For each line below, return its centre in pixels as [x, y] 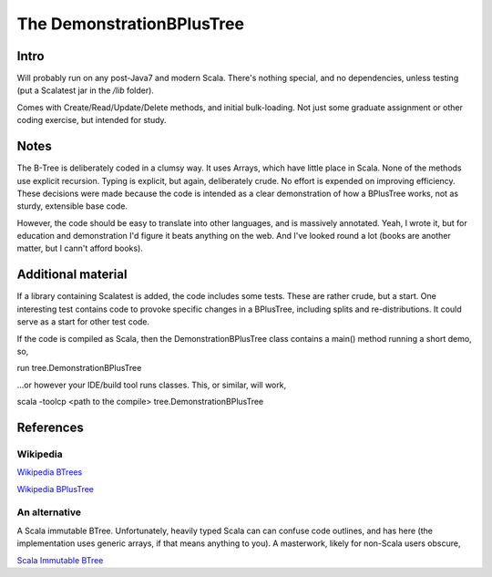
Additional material [72, 275]
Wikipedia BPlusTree [56, 489]
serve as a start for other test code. [83, 322]
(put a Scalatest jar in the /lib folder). [86, 90]
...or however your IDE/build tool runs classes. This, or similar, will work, [152, 385]
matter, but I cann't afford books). [80, 248]
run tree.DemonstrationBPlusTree [79, 368]
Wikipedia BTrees [50, 472]
